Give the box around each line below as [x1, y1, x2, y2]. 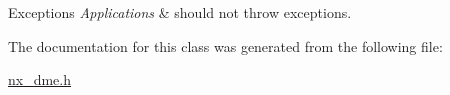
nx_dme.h [8, 69, 72, 90]
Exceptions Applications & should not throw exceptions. [8, 2, 352, 22]
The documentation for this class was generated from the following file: [8, 35, 443, 56]
